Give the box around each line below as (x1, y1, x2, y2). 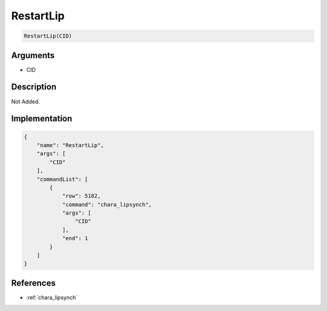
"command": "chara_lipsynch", (62, 201, 152, 208)
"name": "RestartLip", (36, 142, 104, 148)
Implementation (11, 114, 73, 124)
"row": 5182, (62, 192, 101, 200)
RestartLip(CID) (24, 33, 73, 39)
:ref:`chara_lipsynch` (26, 293, 78, 301)
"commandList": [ (36, 175, 88, 183)
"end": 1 (62, 235, 88, 242)
